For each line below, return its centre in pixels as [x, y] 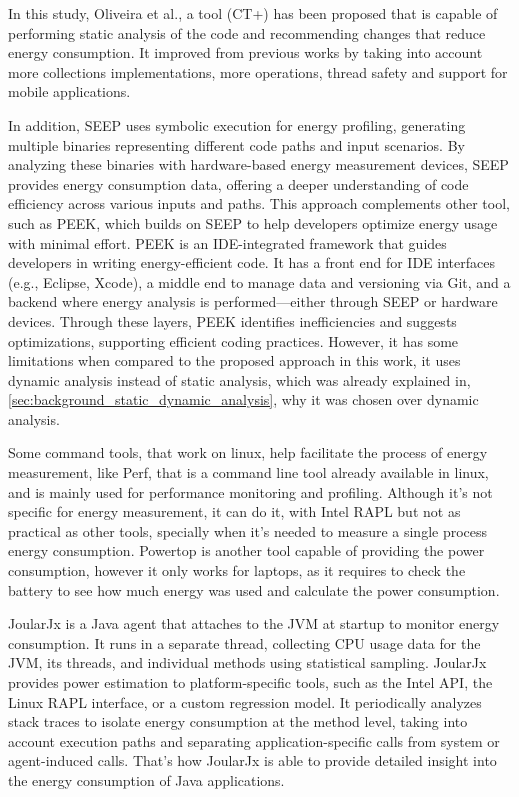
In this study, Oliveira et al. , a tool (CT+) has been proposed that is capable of [253, 13]
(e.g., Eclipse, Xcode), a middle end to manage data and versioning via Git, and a [259, 281]
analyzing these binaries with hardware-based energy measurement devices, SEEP [258, 164]
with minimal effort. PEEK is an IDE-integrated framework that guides [227, 242]
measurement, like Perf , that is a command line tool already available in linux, [248, 472]
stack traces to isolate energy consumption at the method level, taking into [238, 721]
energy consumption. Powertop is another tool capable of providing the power [246, 550]
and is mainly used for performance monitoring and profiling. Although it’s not [250, 491]
